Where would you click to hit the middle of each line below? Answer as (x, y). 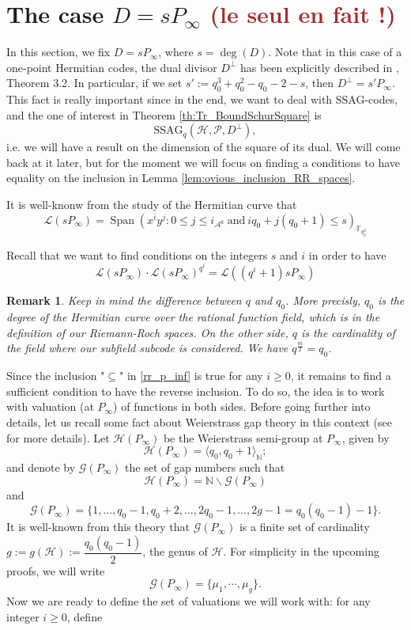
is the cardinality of (348, 332)
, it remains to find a (341, 376)
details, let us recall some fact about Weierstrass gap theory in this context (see (199, 421)
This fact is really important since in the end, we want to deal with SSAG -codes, (202, 99)
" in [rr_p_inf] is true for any (191, 376)
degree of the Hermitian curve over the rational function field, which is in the (193, 317)
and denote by (41, 467)
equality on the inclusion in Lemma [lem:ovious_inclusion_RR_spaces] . (181, 178)
